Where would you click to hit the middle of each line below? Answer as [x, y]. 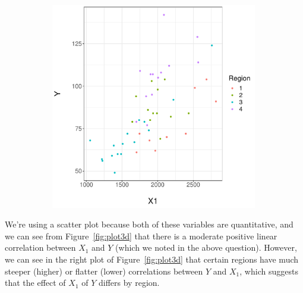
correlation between [40, 247]
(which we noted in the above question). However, [206, 247]
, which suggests [269, 271]
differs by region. [129, 283]
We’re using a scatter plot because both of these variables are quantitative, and [149, 224]
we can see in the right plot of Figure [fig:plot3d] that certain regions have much [152, 259]
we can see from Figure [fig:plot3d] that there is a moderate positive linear [141, 236]
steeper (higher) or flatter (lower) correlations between [104, 271]
